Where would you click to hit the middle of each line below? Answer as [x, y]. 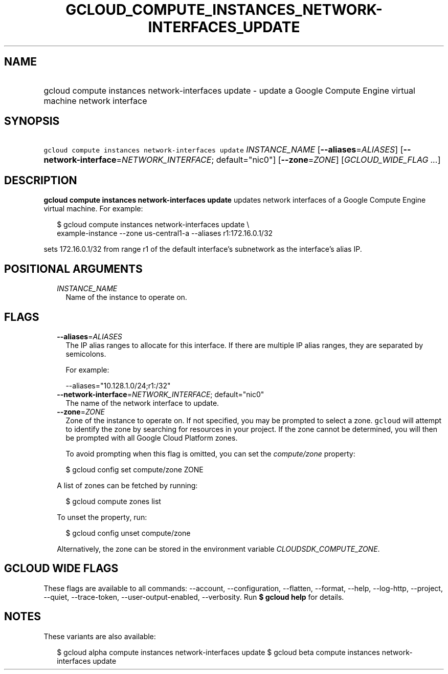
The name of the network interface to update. [142, 403]
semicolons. [86, 354]
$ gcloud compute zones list [113, 501]
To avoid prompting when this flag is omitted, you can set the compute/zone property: [210, 453]
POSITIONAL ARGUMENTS [73, 269]
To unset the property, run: [102, 517]
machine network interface [95, 101]
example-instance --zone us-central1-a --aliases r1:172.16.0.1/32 [165, 233]
